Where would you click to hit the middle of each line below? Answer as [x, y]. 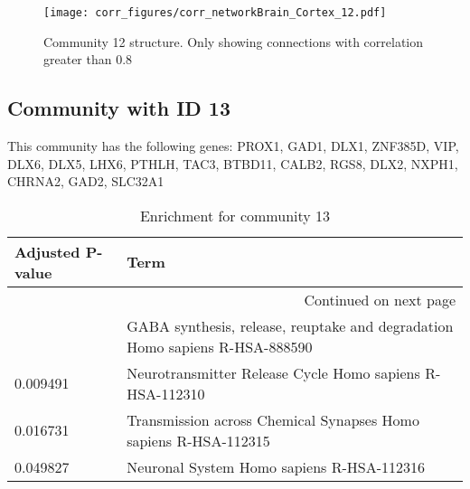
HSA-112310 [166, 393]
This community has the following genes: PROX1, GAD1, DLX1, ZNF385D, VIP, [233, 146]
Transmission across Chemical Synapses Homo [273, 419]
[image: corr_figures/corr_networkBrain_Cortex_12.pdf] [215, 13]
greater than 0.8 [88, 59]
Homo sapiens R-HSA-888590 [220, 346]
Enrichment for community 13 [235, 215]
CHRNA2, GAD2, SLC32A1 [86, 181]
